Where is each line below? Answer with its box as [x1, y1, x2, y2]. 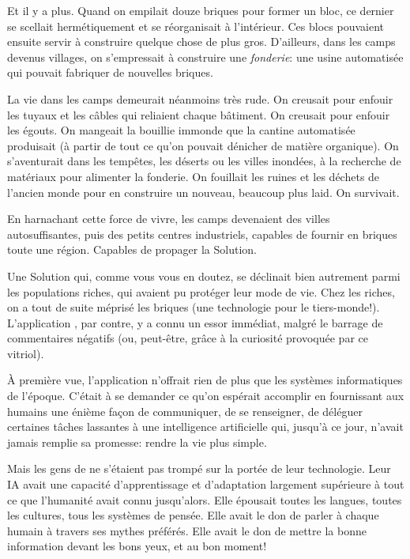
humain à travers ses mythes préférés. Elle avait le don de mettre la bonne [7, 522, 367, 538]
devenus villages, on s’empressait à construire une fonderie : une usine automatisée [7, 48, 404, 65]
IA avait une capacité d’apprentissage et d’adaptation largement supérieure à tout [7, 476, 404, 493]
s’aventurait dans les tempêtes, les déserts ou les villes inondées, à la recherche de [7, 153, 401, 169]
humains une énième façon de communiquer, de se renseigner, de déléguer [7, 402, 363, 419]
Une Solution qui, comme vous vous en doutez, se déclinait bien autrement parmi [7, 267, 401, 284]
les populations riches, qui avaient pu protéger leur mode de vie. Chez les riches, [7, 283, 395, 300]
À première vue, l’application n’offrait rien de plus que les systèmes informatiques [7, 372, 403, 388]
